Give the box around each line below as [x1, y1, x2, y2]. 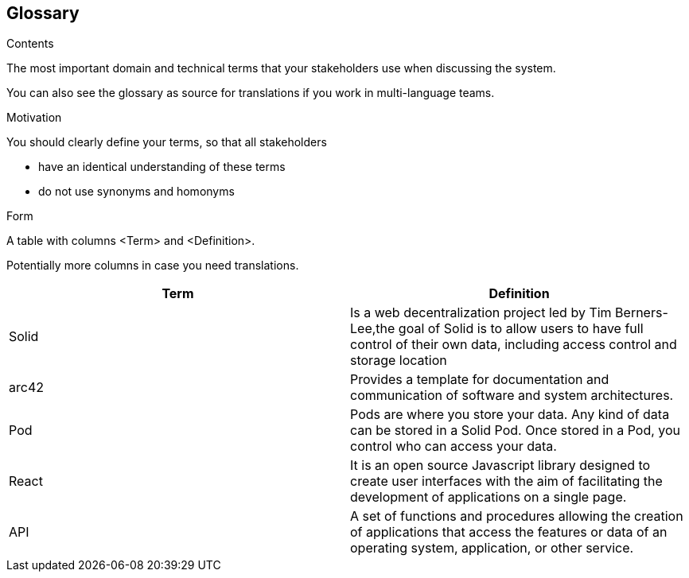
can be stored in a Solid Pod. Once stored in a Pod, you [350, 422, 681, 439]
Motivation [6, 111, 62, 125]
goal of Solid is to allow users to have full [398, 320, 644, 337]
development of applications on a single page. [350, 489, 627, 506]
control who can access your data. [350, 438, 557, 455]
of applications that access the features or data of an [350, 524, 668, 541]
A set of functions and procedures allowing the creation [350, 508, 683, 525]
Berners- [615, 305, 668, 321]
